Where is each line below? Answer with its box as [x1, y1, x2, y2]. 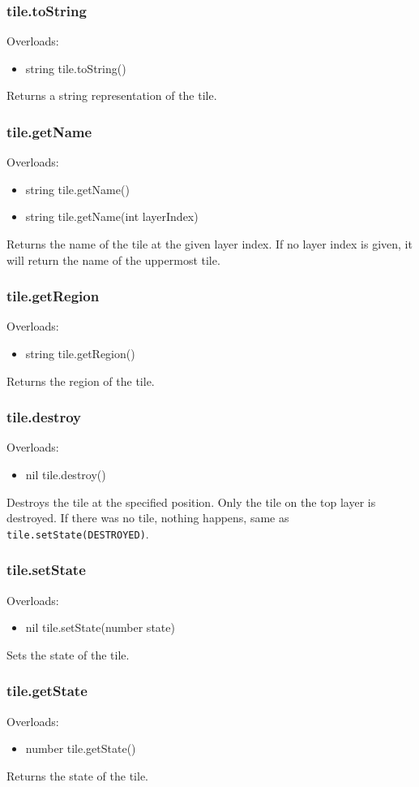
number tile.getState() [25, 740, 136, 757]
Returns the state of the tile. [6, 767, 148, 784]
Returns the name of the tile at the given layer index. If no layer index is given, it [6, 236, 413, 252]
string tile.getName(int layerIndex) [25, 208, 199, 225]
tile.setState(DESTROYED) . [6, 525, 149, 542]
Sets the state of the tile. [6, 646, 130, 663]
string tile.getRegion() [25, 345, 135, 361]
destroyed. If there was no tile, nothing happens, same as [6, 509, 289, 526]
